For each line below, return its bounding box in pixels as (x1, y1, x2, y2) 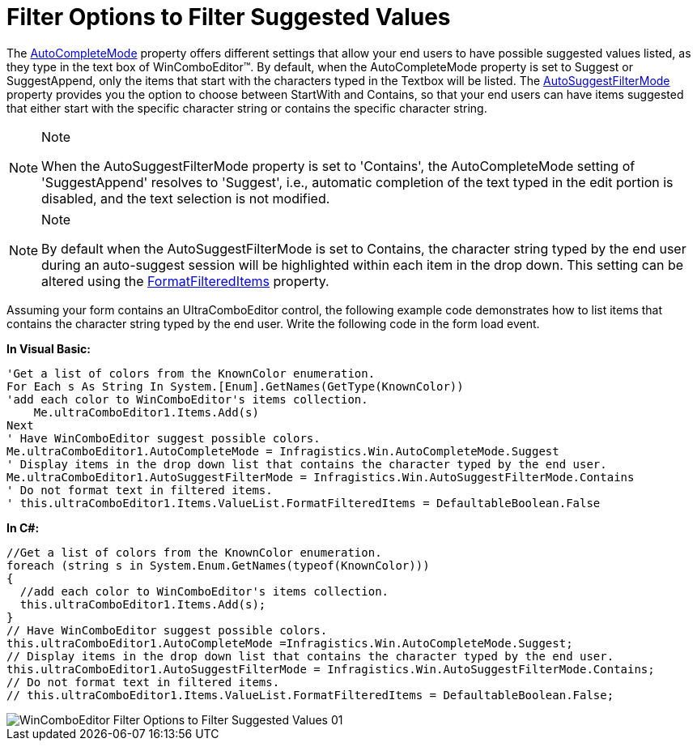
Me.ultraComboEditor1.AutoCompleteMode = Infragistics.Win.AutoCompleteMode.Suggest (6, 444, 559, 458)
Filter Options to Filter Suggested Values (6, 3, 451, 31)
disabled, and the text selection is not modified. (41, 190, 330, 207)
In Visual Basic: (6, 341, 91, 356)
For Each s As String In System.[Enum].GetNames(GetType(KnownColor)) (6, 379, 464, 393)
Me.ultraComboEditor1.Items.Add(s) (33, 405, 259, 419)
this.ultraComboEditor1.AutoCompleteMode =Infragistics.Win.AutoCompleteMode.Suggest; (6, 636, 573, 650)
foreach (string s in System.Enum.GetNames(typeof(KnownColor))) (6, 558, 430, 572)
